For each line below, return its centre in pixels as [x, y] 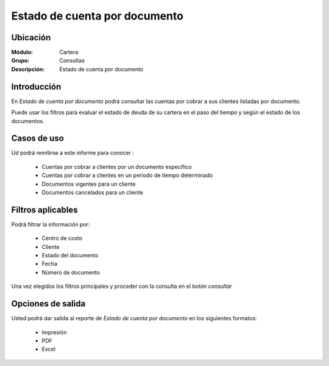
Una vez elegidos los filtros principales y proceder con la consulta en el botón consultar [122, 286]
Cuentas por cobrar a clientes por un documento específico [117, 167]
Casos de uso [37, 138]
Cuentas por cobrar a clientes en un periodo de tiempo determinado [127, 175]
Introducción [36, 86]
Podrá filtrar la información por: [51, 224]
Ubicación [31, 38]
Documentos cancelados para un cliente [92, 192]
